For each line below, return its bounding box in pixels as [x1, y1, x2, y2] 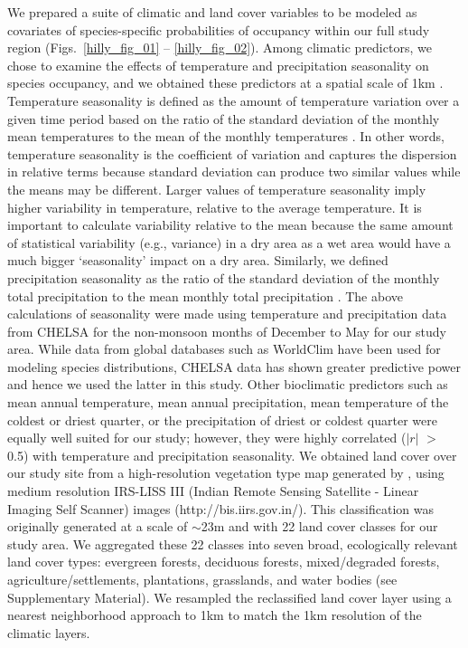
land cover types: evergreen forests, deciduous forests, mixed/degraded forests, [7, 552, 440, 571]
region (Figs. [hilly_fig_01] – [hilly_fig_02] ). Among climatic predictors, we [7, 38, 432, 57]
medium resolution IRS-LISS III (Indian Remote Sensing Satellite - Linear [7, 481, 419, 500]
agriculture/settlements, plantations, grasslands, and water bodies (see [7, 570, 398, 588]
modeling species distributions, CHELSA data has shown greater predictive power [7, 357, 461, 376]
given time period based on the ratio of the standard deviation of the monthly [7, 109, 440, 128]
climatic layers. [7, 623, 90, 642]
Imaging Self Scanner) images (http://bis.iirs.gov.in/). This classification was [7, 499, 434, 518]
